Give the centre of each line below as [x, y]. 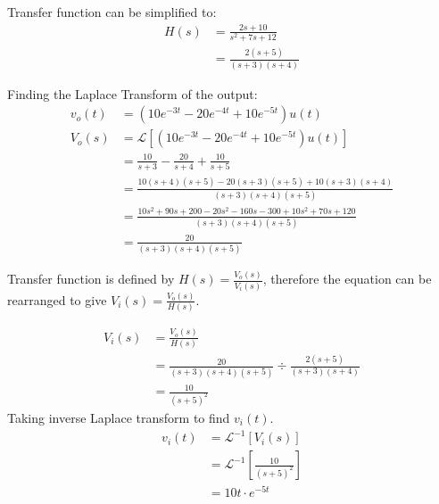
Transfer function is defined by [91, 279]
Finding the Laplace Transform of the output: [133, 93]
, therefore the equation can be [347, 279]
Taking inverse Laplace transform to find [119, 417]
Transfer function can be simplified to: [112, 12]
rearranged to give [57, 299]
